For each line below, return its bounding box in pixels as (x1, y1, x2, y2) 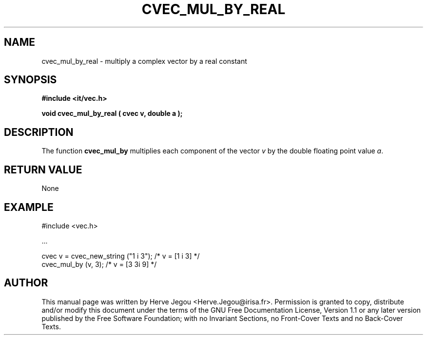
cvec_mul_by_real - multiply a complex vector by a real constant (41, 56, 247, 65)
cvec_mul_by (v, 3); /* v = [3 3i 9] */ (41, 260, 157, 268)
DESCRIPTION (4, 126, 74, 138)
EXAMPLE (4, 201, 54, 213)
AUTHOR (4, 277, 48, 289)
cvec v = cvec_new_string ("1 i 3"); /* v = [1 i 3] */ (41, 251, 200, 260)
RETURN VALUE (4, 163, 82, 176)
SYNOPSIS (4, 74, 57, 86)
